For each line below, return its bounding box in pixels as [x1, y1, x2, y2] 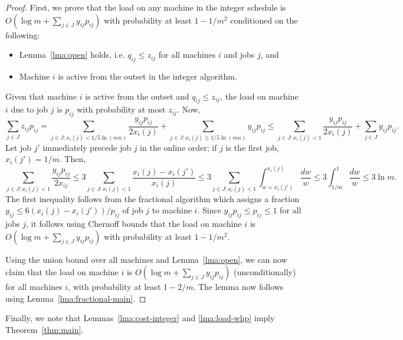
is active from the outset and [85, 90, 189, 102]
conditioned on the [230, 14, 298, 26]
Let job [5, 141, 32, 153]
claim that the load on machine [5, 266, 119, 278]
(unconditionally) [234, 266, 296, 278]
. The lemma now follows [193, 280, 284, 293]
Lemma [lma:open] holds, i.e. [19, 48, 125, 61]
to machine [152, 204, 192, 216]
